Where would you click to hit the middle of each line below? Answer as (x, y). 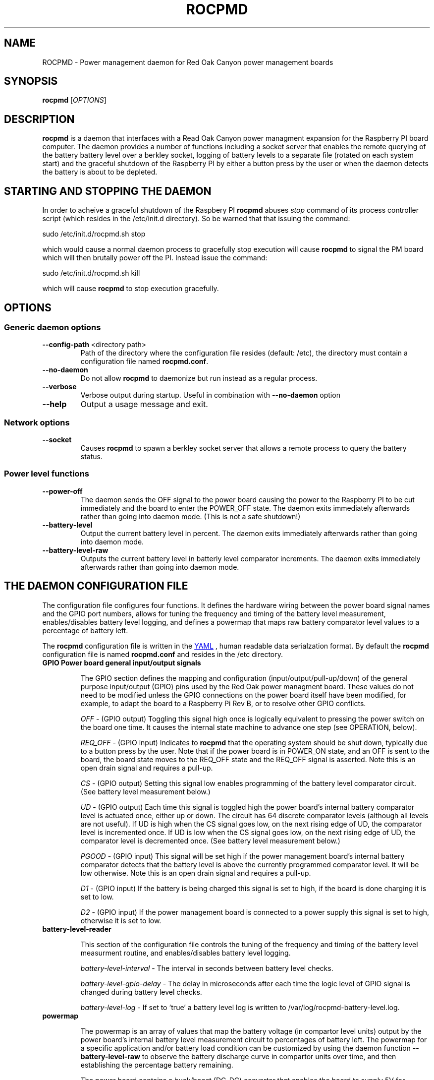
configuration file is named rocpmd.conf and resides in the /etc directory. (163, 654)
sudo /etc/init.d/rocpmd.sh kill (91, 273)
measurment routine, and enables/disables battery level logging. (186, 953)
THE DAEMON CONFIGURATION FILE (96, 586)
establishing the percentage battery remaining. (157, 1065)
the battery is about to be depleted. (100, 172)
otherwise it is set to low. (121, 920)
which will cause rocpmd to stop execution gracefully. (131, 289)
